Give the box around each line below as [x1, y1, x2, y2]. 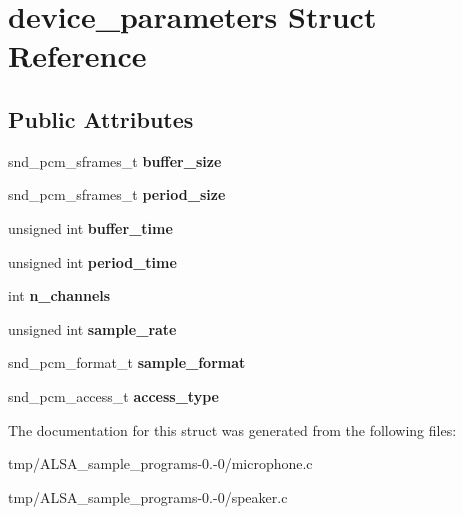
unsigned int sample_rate [8, 318, 177, 339]
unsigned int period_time [8, 251, 177, 272]
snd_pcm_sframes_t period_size [8, 184, 226, 205]
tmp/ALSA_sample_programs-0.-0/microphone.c [8, 453, 313, 474]
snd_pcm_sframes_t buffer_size [8, 150, 222, 171]
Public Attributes [8, 103, 194, 134]
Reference [8, 35, 147, 76]
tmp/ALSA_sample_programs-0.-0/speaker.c [8, 486, 288, 507]
